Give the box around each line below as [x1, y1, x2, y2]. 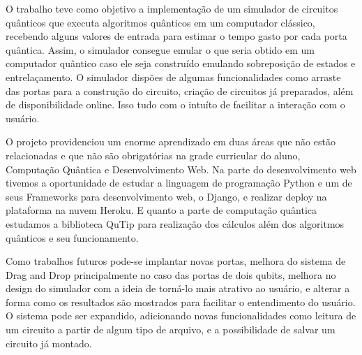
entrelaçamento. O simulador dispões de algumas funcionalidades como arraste [6, 69, 341, 84]
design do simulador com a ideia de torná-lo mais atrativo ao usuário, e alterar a [6, 281, 350, 296]
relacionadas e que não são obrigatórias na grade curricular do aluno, [6, 147, 301, 162]
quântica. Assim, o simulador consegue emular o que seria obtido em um [6, 42, 315, 57]
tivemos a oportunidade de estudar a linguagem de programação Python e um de [6, 175, 352, 190]
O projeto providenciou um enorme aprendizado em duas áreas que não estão [6, 134, 335, 149]
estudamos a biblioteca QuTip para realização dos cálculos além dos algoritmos [6, 216, 345, 231]
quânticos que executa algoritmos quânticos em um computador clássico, [6, 15, 315, 29]
